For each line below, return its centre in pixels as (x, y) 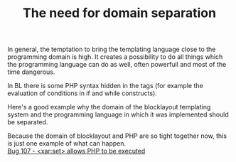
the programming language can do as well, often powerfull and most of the (117, 65)
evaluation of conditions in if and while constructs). (82, 93)
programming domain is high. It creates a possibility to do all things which (115, 57)
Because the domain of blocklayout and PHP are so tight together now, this (117, 136)
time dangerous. (31, 72)
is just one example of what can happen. (67, 144)
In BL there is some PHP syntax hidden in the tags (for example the (106, 86)
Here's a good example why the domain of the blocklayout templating (109, 107)
